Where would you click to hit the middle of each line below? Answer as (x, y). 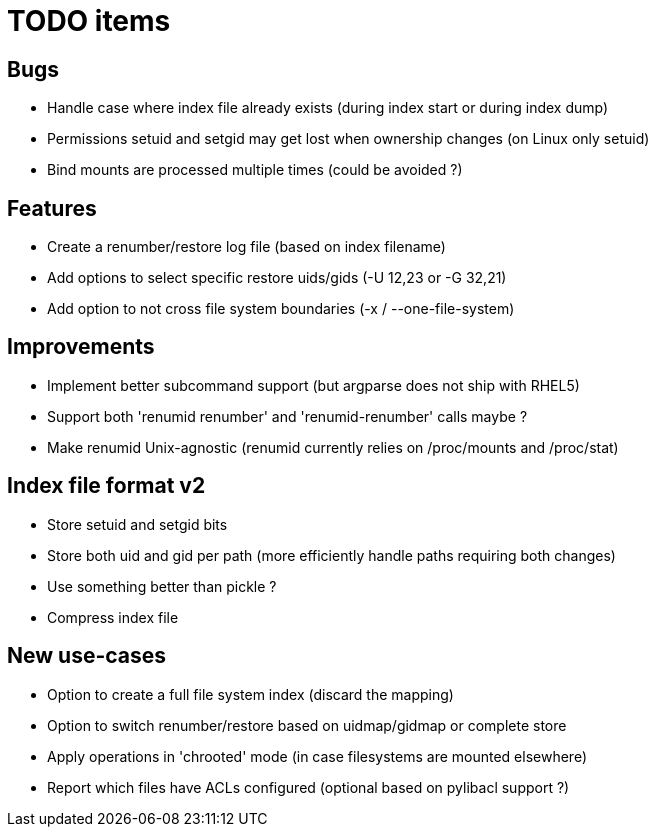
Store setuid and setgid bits (137, 524)
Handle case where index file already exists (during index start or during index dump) (328, 108)
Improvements (81, 347)
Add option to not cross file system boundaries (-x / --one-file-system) (281, 309)
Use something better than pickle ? (162, 586)
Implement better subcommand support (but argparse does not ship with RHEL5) (313, 385)
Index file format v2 (106, 486)
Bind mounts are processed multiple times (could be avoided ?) (255, 170)
